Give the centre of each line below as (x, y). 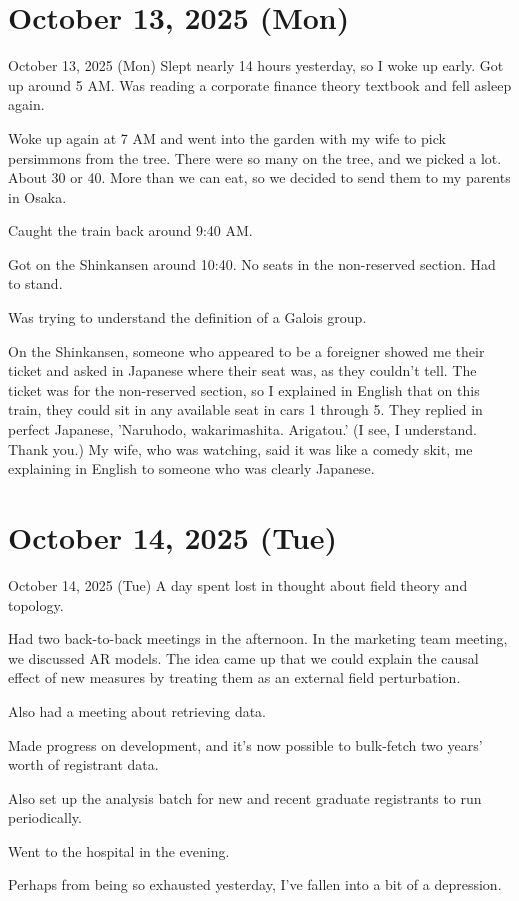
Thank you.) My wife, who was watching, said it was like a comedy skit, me (240, 448)
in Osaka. (37, 196)
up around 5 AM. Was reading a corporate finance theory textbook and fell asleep (260, 84)
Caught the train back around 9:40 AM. (130, 230)
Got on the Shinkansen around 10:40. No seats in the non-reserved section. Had (252, 263)
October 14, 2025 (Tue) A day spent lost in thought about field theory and (238, 584)
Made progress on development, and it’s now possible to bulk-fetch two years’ (245, 744)
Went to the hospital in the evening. (119, 850)
